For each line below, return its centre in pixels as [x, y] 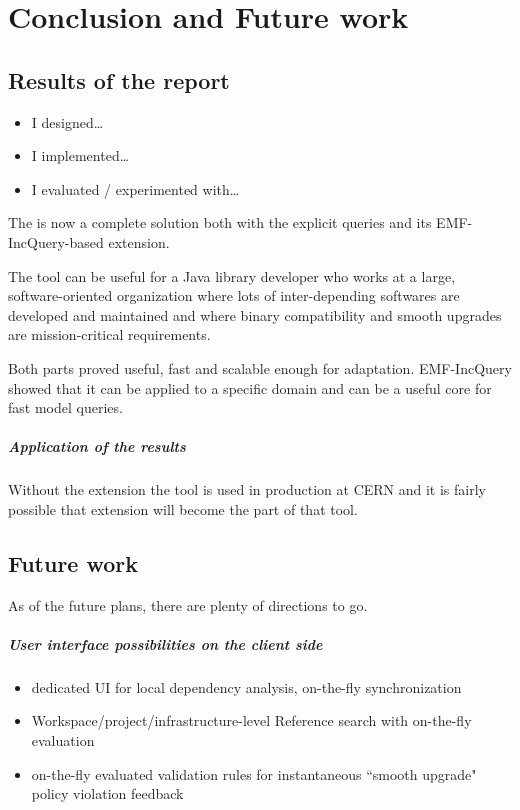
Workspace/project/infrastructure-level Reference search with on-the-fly [251, 720]
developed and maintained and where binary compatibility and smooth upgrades [255, 314]
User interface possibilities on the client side [165, 643]
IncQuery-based [56, 241]
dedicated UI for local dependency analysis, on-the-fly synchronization [246, 686]
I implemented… [80, 155]
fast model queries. [65, 407]
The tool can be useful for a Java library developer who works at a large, [232, 275]
